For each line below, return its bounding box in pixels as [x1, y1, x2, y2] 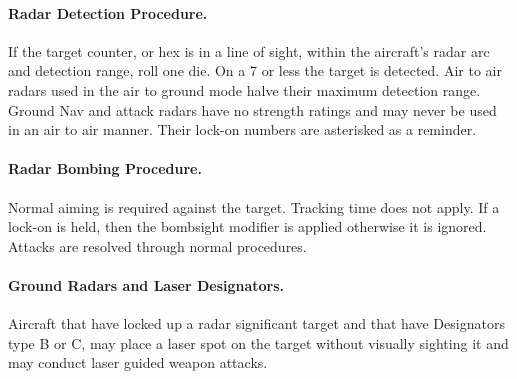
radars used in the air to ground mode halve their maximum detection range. [8, 79, 481, 100]
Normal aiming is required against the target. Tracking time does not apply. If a [8, 196, 500, 217]
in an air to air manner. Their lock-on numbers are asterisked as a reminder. [8, 119, 477, 140]
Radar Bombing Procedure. [8, 158, 202, 179]
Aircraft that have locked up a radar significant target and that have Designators [8, 313, 505, 334]
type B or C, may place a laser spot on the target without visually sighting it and [8, 332, 509, 353]
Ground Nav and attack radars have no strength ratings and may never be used [8, 99, 497, 120]
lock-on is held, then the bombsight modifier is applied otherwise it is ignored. [8, 216, 487, 237]
